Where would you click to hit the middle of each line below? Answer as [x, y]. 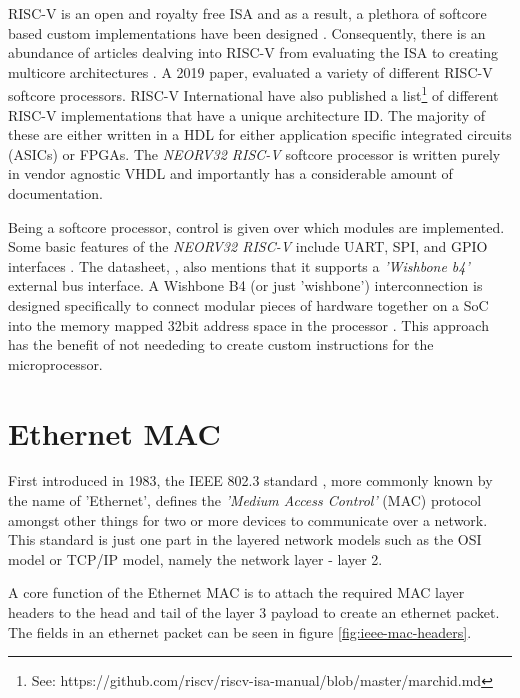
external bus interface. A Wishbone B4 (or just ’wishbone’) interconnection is [245, 285]
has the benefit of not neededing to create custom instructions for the [221, 344]
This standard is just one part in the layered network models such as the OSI [245, 539]
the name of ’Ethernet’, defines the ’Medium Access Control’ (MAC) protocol [245, 500]
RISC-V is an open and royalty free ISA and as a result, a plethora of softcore [247, 13]
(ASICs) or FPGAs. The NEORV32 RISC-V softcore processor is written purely [254, 153]
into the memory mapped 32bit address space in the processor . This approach [248, 324]
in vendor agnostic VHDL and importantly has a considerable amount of [230, 173]
